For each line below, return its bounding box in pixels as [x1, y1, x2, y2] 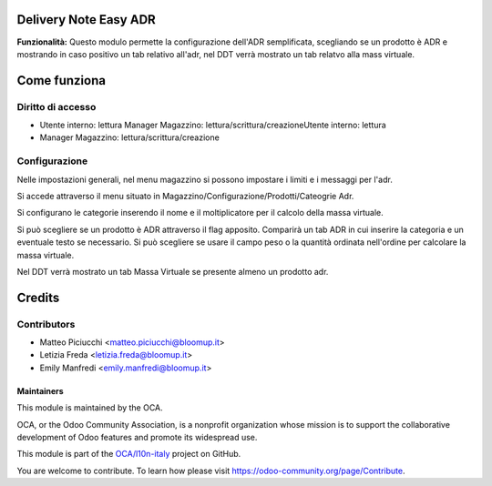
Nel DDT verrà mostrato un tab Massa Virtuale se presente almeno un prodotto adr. [16, 266, 329, 277]
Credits [16, 289, 60, 305]
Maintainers [16, 385, 64, 396]
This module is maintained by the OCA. [16, 402, 163, 413]
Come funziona [16, 73, 107, 88]
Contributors [16, 318, 76, 330]
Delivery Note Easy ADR [16, 12, 157, 27]
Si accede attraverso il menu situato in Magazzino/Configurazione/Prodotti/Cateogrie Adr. [16, 190, 354, 201]
